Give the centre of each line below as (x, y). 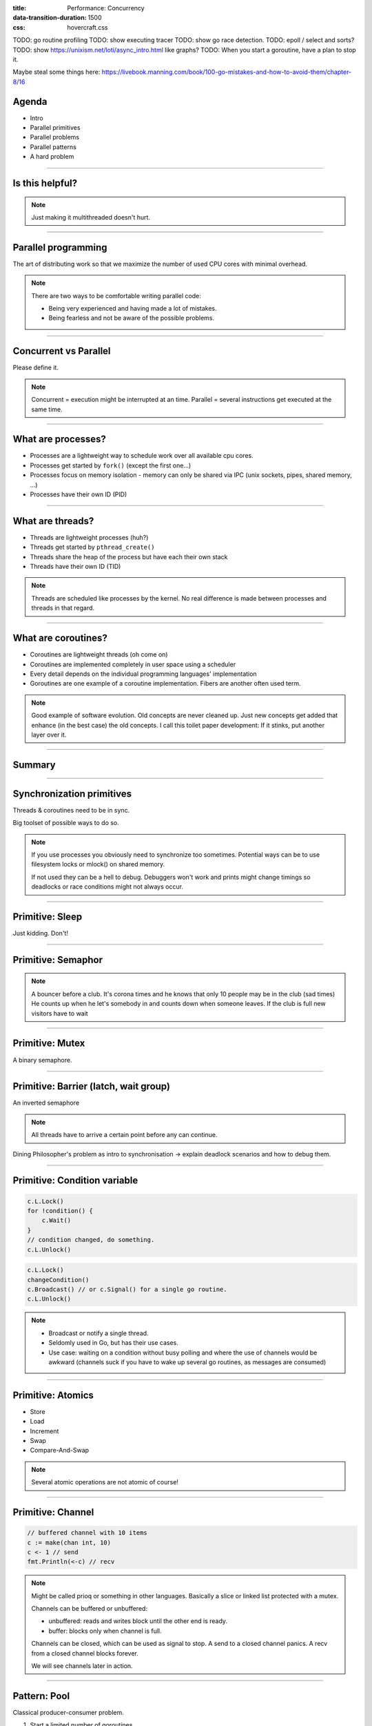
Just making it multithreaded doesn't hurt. (91, 217)
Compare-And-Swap (60, 1451)
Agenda (30, 101)
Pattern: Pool (41, 1696)
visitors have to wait (60, 1013)
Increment (44, 1431)
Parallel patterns (53, 147)
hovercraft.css (87, 27)
